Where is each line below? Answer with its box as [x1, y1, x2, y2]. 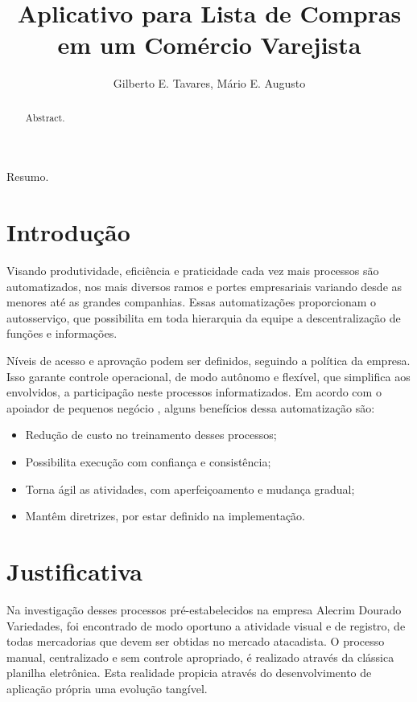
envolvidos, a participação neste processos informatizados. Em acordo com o [6, 384, 382, 400]
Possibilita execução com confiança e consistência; [25, 454, 271, 470]
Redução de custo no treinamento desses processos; [25, 426, 277, 443]
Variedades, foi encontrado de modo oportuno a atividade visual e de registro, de [6, 617, 406, 634]
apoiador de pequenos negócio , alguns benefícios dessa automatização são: [6, 399, 375, 416]
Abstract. [25, 110, 65, 124]
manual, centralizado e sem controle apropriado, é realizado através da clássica [6, 648, 394, 665]
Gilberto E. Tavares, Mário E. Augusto [113, 75, 306, 92]
